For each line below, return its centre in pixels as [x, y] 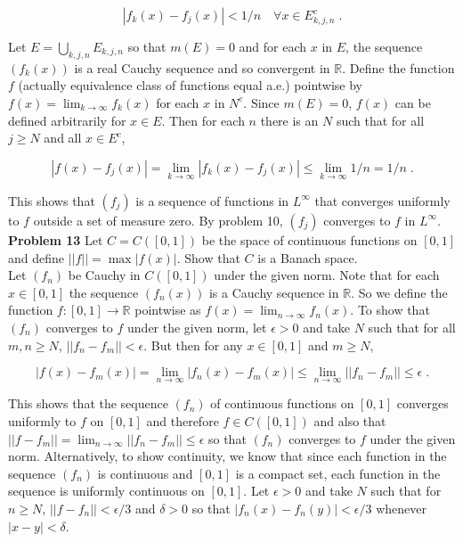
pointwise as [168, 310]
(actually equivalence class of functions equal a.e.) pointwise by [191, 85]
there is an [289, 120]
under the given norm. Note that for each [327, 275]
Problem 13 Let [56, 239]
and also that [350, 420]
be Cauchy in [104, 275]
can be [413, 102]
